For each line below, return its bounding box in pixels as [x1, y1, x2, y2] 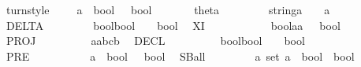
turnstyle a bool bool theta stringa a [6, 2, 330, 17]
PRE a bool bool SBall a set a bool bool [6, 47, 355, 64]
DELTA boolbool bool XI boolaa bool [6, 17, 341, 33]
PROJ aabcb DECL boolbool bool [6, 32, 305, 49]
